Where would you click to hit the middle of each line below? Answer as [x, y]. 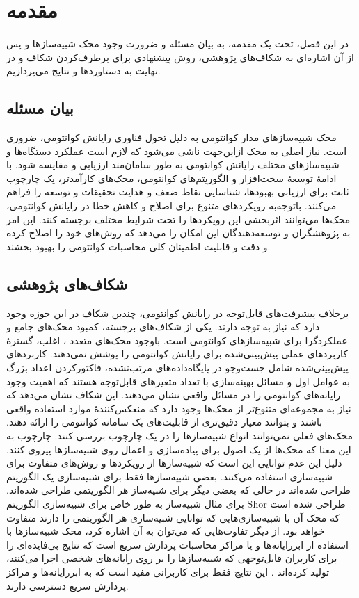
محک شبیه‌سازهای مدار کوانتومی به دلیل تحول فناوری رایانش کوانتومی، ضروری [171, 137]
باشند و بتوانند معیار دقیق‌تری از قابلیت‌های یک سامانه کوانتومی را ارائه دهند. [165, 422]
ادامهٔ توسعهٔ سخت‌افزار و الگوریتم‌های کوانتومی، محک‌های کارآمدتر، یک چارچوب [171, 178]
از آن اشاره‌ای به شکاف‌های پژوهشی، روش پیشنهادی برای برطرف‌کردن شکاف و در [181, 57]
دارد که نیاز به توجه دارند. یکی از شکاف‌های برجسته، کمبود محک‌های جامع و [163, 326]
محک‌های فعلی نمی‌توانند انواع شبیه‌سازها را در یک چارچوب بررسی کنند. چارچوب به [179, 435]
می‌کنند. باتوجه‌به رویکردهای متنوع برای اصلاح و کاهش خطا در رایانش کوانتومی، [171, 205]
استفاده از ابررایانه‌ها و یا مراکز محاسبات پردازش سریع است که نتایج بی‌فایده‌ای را [177, 544]
